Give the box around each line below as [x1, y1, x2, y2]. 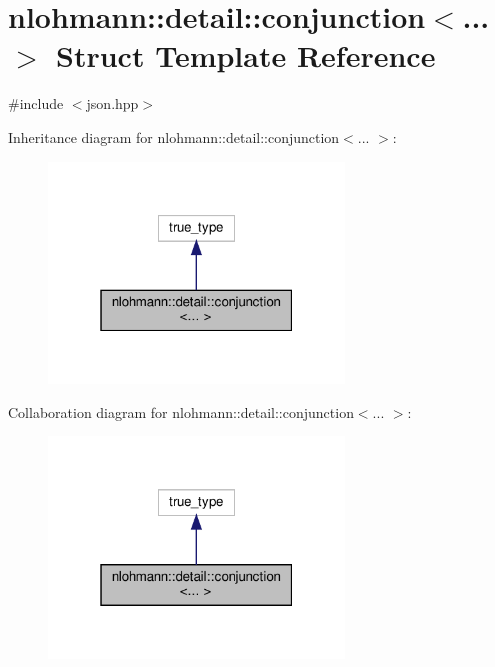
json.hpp [86, 93, 139, 114]
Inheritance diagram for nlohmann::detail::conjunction [8, 126, 340, 147]
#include [8, 93, 64, 114]
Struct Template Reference [56, 35, 436, 76]
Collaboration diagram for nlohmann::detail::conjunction [8, 401, 354, 422]
